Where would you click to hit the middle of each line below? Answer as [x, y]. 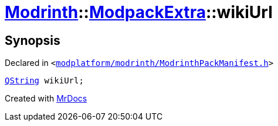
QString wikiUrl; [44, 81]
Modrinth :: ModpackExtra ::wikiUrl [139, 12]
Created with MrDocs [46, 99]
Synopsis [33, 40]
